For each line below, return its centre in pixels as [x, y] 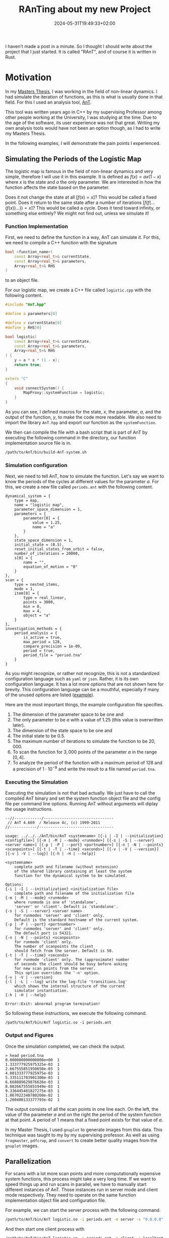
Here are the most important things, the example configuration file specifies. [84, 705]
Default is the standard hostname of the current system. [76, 920]
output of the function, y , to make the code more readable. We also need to [83, 417]
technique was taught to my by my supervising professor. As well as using [82, 1135]
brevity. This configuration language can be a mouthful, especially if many [82, 690]
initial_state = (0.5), [39, 545]
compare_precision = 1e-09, [53, 647]
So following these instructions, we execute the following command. [76, 1013]
